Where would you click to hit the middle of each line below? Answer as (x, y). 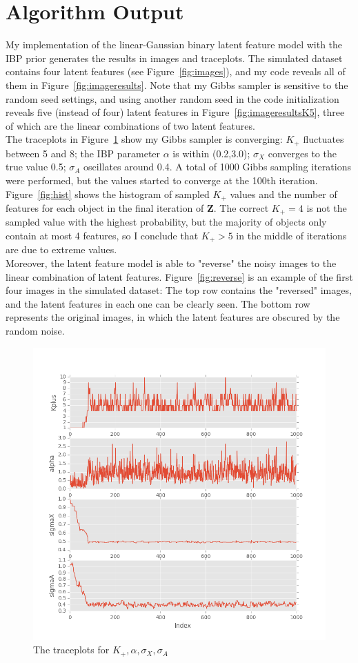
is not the (327, 207)
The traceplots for (71, 650)
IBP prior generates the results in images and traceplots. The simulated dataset (174, 58)
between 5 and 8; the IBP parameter (83, 153)
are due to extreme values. (61, 249)
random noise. (35, 331)
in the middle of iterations (291, 236)
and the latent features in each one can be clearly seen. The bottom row (158, 303)
